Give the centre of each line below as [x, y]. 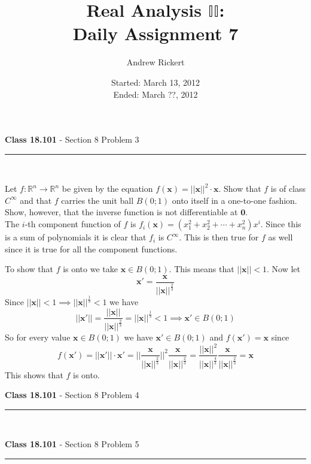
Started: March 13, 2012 [155, 82]
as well [280, 237]
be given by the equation [107, 189]
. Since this [281, 224]
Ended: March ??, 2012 [155, 94]
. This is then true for [219, 237]
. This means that [202, 269]
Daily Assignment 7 [155, 33]
